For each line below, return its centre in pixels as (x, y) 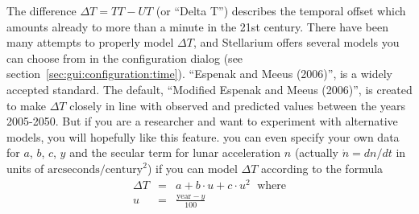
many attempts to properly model (90, 42)
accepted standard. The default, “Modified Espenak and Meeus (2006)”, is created (209, 89)
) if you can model (192, 168)
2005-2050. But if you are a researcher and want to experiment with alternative (202, 121)
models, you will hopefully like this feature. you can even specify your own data (203, 136)
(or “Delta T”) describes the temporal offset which (281, 10)
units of (25, 168)
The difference (41, 10)
